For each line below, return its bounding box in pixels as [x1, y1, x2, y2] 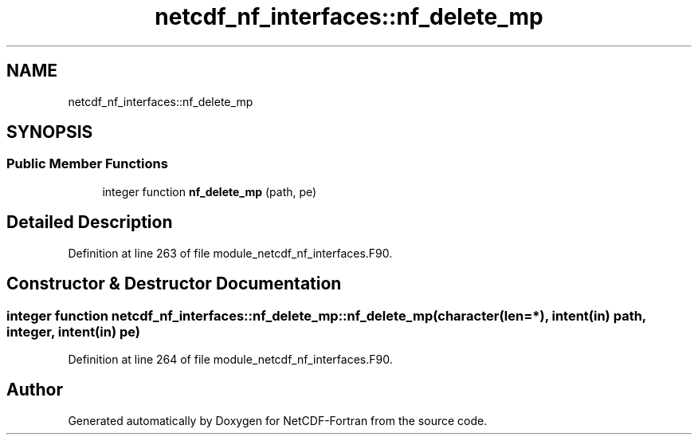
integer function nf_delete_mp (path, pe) [102, 184, 317, 199]
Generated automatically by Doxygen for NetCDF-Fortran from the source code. [68, 413, 488, 427]
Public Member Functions [6, 156, 168, 172]
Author [6, 380, 63, 400]
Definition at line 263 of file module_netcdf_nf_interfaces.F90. [68, 246, 393, 260]
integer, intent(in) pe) [6, 323, 140, 340]
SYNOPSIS [6, 122, 93, 143]
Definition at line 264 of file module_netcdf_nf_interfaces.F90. [68, 352, 393, 366]
